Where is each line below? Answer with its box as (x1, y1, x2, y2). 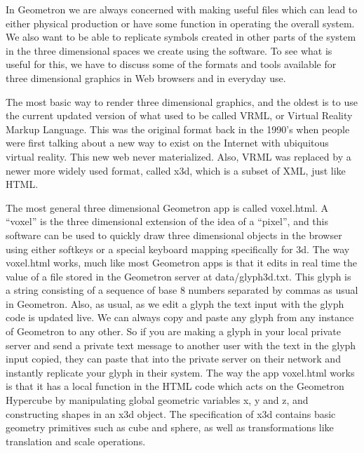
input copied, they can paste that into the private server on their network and (6, 351, 341, 366)
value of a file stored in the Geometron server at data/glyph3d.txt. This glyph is (6, 269, 351, 283)
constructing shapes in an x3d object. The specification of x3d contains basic (6, 406, 336, 421)
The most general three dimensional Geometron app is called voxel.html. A (6, 200, 329, 215)
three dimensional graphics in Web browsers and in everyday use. (6, 70, 286, 85)
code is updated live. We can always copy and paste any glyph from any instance (6, 310, 354, 325)
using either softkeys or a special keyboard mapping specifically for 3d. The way (6, 241, 350, 256)
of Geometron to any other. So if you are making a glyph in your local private (6, 324, 341, 339)
